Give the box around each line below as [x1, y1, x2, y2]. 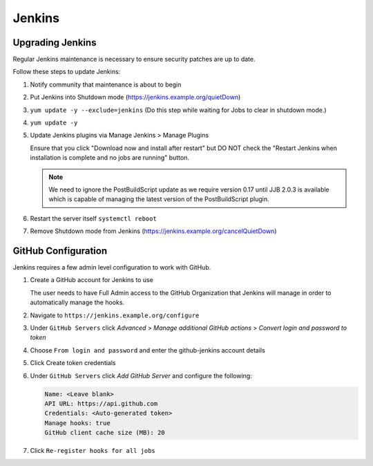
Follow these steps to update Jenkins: [12, 68, 121, 76]
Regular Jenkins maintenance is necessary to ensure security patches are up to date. [12, 55, 256, 64]
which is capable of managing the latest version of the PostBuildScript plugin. [48, 195, 269, 203]
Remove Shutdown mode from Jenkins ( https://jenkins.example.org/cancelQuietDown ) [30, 227, 277, 235]
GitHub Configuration [12, 245, 108, 257]
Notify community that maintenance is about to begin [30, 80, 182, 88]
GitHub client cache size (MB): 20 [44, 429, 165, 437]
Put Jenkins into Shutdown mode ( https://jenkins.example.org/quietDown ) [30, 93, 241, 102]
